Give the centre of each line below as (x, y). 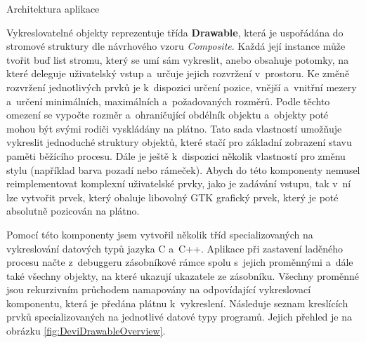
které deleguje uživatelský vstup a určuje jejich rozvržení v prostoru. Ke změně (178, 73)
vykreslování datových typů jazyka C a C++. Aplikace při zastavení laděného (175, 248)
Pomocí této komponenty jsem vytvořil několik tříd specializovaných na (160, 234)
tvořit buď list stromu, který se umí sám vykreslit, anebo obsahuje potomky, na (178, 59)
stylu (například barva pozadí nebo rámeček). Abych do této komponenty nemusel (183, 169)
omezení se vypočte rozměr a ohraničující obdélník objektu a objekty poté (168, 115)
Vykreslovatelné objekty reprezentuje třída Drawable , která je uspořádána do (175, 32)
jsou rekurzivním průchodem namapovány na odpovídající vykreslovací (159, 289)
